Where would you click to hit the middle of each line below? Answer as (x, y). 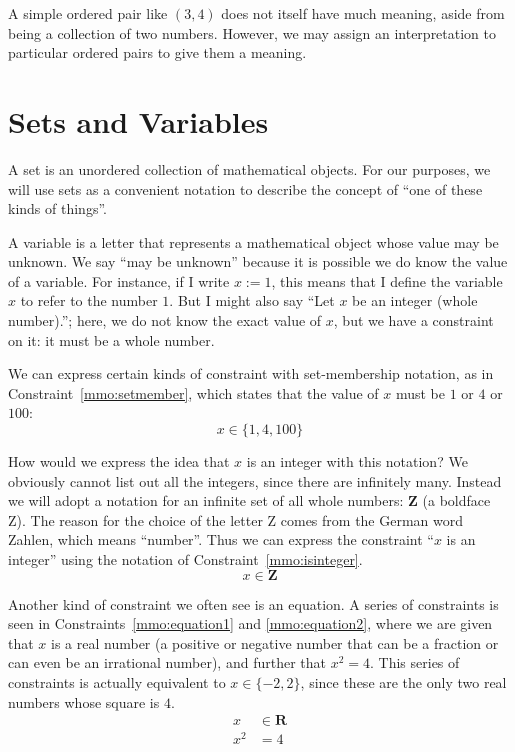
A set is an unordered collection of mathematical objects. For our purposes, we (249, 168)
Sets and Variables (138, 120)
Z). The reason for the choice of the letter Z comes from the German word (236, 519)
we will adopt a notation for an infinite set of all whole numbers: (206, 500)
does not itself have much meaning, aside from (363, 13)
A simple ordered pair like (88, 13)
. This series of (415, 662)
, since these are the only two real (403, 681)
